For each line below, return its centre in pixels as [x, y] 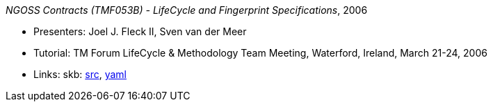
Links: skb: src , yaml [80, 74]
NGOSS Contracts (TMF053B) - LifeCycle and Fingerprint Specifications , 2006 [187, 10]
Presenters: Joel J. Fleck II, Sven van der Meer [140, 31]
